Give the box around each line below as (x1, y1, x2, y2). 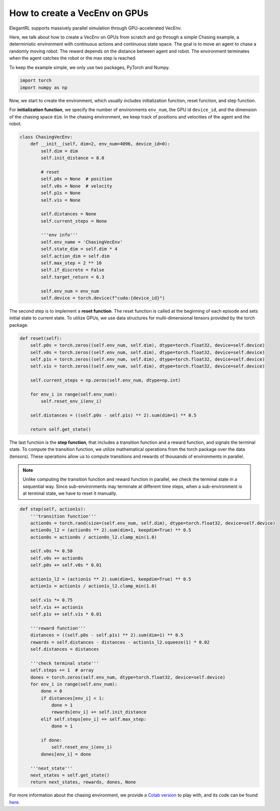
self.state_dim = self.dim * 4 (40, 246, 117, 252)
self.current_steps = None (40, 218, 107, 224)
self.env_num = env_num (40, 288, 99, 294)
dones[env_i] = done (40, 751, 91, 757)
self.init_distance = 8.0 (40, 155, 104, 161)
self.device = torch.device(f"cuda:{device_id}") (40, 295, 165, 301)
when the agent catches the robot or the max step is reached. (9, 55, 137, 61)
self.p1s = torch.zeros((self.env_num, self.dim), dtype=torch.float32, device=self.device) (30, 356, 265, 362)
